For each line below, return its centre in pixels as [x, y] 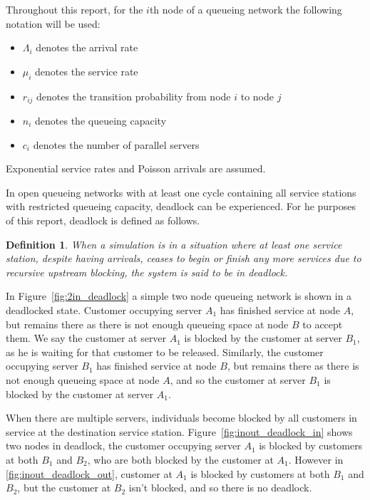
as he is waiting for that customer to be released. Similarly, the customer [165, 351]
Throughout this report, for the [74, 9]
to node [257, 96]
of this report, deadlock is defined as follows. [103, 220]
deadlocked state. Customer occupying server [104, 309]
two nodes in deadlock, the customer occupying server [123, 446]
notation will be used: [53, 23]
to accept [323, 324]
